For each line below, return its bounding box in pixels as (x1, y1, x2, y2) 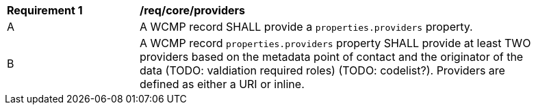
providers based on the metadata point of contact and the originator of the (140, 50, 524, 64)
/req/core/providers (140, 3, 246, 17)
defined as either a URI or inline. (140, 77, 305, 91)
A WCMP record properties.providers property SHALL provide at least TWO (140, 36, 531, 50)
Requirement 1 (7, 3, 83, 17)
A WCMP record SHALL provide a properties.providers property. (140, 20, 473, 33)
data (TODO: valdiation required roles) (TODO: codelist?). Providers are (140, 64, 505, 77)
